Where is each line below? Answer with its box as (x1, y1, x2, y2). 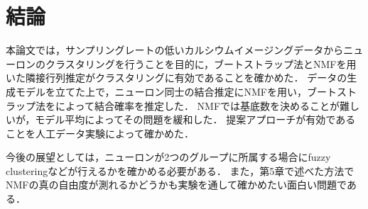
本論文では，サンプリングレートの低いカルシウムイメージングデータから (6, 43, 344, 57)
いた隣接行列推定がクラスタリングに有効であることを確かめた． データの (6, 70, 347, 85)
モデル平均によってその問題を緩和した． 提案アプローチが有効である (35, 112, 356, 127)
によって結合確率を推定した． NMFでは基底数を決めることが (55, 98, 340, 113)
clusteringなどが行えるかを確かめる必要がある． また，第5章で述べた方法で (6, 163, 355, 178)
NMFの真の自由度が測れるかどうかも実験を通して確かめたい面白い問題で (6, 177, 347, 192)
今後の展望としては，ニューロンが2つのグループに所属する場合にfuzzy (6, 149, 331, 164)
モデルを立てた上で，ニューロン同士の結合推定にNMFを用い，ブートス (15, 84, 347, 98)
